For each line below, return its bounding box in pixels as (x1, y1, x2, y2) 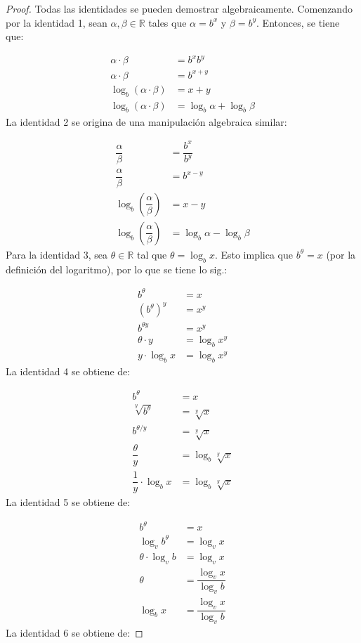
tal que (136, 247, 167, 261)
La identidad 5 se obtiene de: (6, 495, 131, 509)
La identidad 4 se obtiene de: (6, 363, 131, 378)
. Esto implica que (214, 247, 293, 261)
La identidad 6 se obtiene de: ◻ (6, 625, 143, 639)
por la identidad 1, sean (6, 15, 107, 30)
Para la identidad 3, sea (6, 247, 107, 261)
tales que (148, 15, 187, 30)
